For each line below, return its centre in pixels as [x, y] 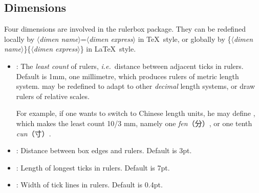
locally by [19, 39]
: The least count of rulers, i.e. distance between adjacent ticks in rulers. [130, 66]
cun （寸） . [34, 133]
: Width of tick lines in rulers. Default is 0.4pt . [89, 185]
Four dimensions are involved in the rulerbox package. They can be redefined [125, 29]
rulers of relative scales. [53, 96]
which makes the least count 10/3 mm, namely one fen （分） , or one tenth [134, 123]
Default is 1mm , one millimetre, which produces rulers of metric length [127, 76]
